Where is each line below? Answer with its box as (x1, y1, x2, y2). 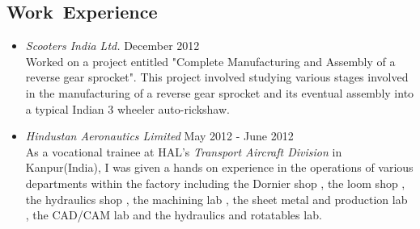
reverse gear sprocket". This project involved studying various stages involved (25, 69, 409, 85)
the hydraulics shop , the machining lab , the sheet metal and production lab (25, 190, 408, 207)
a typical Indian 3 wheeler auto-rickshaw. (25, 100, 230, 117)
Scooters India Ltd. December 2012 (25, 37, 200, 54)
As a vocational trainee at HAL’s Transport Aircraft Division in (25, 143, 342, 160)
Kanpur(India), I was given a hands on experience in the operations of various (25, 159, 414, 176)
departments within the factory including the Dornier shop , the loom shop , (25, 174, 405, 191)
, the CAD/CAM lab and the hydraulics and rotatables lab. (25, 206, 322, 223)
